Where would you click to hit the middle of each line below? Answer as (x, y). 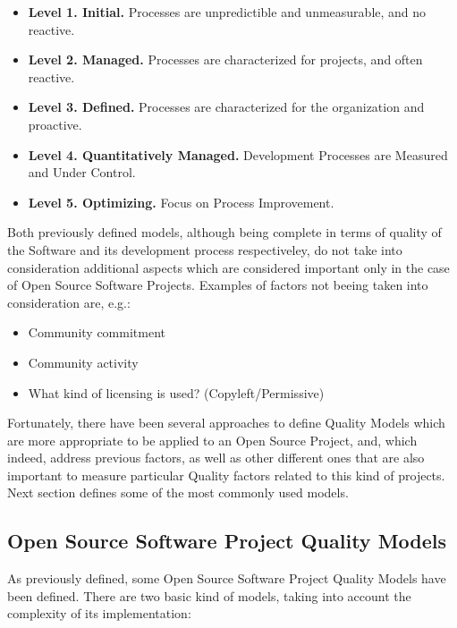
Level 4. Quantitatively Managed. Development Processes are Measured (238, 154)
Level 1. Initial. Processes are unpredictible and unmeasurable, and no (227, 12)
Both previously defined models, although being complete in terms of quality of (224, 232)
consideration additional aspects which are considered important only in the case (228, 267)
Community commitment (97, 332)
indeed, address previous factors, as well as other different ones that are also (216, 458)
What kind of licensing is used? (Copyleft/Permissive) (176, 392)
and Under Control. (82, 172)
